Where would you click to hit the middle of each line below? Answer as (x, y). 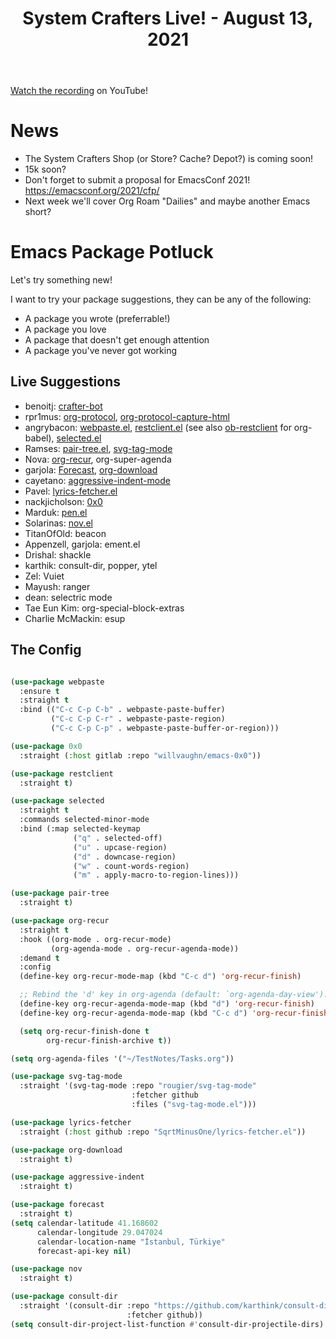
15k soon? (45, 169)
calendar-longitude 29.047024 (99, 1232)
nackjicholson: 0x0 (63, 501)
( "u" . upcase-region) (120, 847)
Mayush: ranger (57, 586)
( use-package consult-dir (64, 1297)
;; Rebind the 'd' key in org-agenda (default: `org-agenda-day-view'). (174, 995)
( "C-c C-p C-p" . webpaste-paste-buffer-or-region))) (165, 728)
